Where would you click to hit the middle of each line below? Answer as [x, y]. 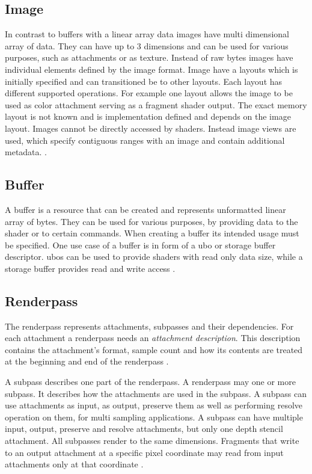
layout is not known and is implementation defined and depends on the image [148, 116]
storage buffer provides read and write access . [90, 268]
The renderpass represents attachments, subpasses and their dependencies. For [149, 326]
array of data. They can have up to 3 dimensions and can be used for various [147, 45]
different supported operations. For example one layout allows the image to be [149, 93]
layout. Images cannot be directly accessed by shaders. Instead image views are [151, 128]
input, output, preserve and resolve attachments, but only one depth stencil [144, 429]
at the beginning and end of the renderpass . [87, 361]
